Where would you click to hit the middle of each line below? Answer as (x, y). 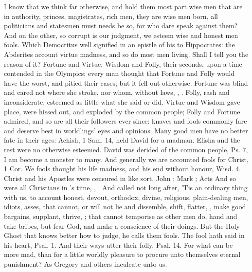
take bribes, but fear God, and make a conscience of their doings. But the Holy (122, 226)
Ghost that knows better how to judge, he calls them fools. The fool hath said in (124, 235)
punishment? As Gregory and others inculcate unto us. (86, 264)
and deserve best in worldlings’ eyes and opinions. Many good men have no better (126, 130)
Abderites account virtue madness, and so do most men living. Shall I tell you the (126, 54)
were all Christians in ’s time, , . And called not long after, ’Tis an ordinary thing (126, 188)
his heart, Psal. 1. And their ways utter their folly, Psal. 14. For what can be (118, 245)
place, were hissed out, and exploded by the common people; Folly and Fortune (122, 111)
